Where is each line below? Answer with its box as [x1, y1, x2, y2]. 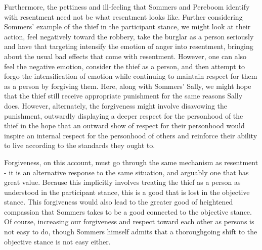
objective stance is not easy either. [4, 236, 111, 246]
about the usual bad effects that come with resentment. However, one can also [4, 51, 247, 61]
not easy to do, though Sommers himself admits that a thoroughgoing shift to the [4, 226, 257, 237]
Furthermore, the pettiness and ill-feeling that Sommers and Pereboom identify [4, 2, 250, 12]
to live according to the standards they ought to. [4, 140, 155, 151]
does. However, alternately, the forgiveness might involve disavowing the [4, 100, 228, 111]
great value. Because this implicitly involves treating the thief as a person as [4, 177, 241, 187]
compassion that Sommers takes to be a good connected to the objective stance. [4, 206, 252, 217]
